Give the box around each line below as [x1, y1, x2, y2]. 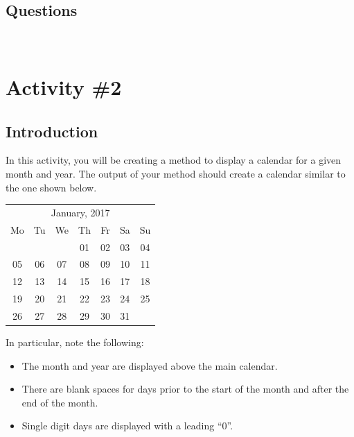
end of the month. [21, 395, 98, 409]
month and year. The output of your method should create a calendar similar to [6, 166, 346, 180]
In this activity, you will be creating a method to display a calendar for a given [6, 153, 342, 167]
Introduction [6, 120, 98, 142]
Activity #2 [6, 72, 122, 101]
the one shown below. [6, 180, 97, 194]
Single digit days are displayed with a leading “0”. [21, 418, 233, 433]
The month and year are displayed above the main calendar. [21, 358, 278, 372]
